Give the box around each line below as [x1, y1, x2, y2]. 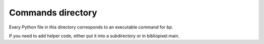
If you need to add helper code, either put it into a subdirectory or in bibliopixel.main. [9, 33, 180, 39]
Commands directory [9, 7, 97, 18]
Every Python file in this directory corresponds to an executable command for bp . [9, 24, 174, 30]
